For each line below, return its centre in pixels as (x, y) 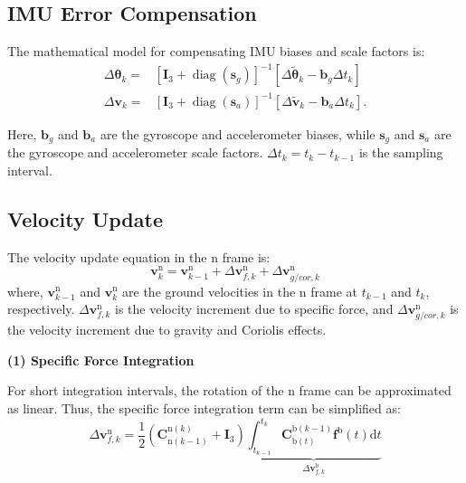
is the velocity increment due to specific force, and (254, 309)
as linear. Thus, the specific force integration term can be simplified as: (204, 408)
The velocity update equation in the (107, 256)
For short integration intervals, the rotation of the (146, 390)
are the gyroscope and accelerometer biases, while (238, 133)
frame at (334, 291)
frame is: (246, 256)
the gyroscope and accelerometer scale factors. (135, 152)
